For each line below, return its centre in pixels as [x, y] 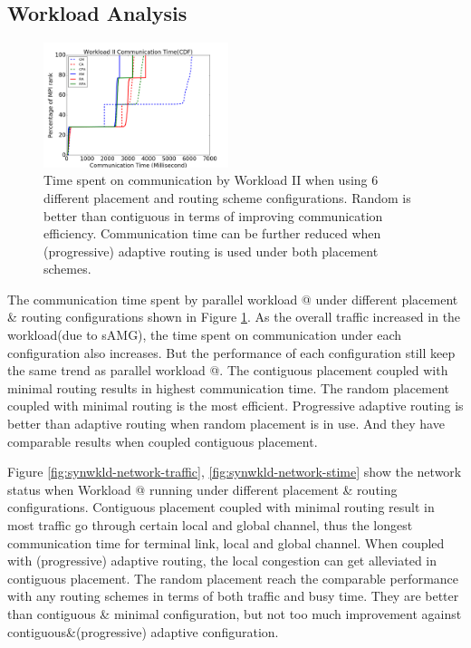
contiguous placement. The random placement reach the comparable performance [233, 578]
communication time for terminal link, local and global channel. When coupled [226, 542]
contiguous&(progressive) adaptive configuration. [143, 631]
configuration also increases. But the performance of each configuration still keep [231, 352]
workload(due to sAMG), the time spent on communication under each [205, 335]
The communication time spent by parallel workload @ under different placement [233, 299]
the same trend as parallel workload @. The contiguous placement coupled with [228, 370]
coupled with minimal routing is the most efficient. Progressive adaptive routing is [235, 406]
